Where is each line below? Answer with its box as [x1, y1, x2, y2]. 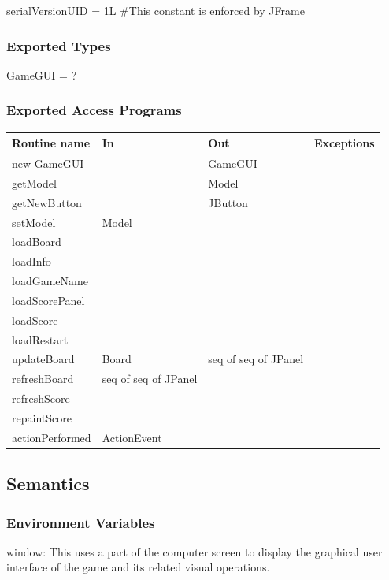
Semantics [6, 471, 90, 496]
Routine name [12, 135, 91, 151]
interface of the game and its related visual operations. [6, 559, 270, 575]
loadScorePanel [12, 292, 85, 308]
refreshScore [12, 390, 70, 407]
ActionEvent [102, 429, 162, 445]
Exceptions [314, 135, 375, 151]
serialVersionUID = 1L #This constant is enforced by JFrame [6, 2, 305, 18]
